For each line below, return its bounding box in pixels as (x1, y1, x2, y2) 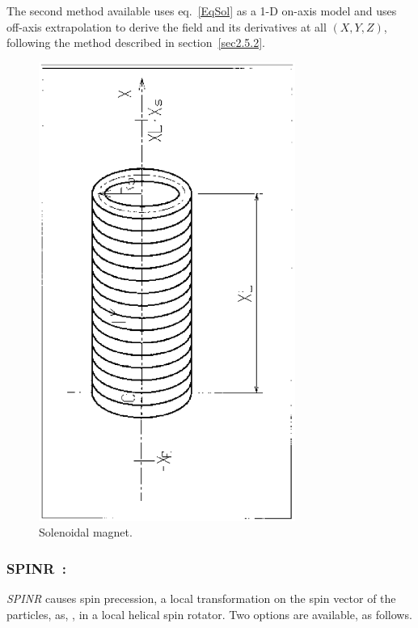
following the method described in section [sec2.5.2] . (6, 34, 265, 51)
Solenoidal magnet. (39, 524, 133, 541)
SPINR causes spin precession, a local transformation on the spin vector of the (6, 590, 396, 607)
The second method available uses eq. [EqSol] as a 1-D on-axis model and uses (6, 2, 397, 19)
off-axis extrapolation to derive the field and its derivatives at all (6, 18, 327, 35)
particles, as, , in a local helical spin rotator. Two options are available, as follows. (6, 605, 412, 622)
